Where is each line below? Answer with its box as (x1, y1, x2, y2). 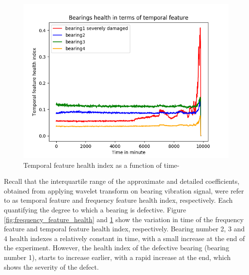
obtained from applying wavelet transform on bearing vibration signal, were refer (4, 185, 244, 195)
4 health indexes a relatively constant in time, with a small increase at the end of (4, 233, 245, 243)
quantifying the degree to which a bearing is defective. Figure (4, 204, 187, 214)
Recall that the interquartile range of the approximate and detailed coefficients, (4, 176, 240, 186)
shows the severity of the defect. (4, 261, 99, 272)
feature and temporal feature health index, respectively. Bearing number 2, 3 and (4, 224, 245, 234)
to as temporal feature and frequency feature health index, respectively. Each (4, 195, 233, 205)
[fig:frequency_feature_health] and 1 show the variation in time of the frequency (4, 214, 244, 224)
